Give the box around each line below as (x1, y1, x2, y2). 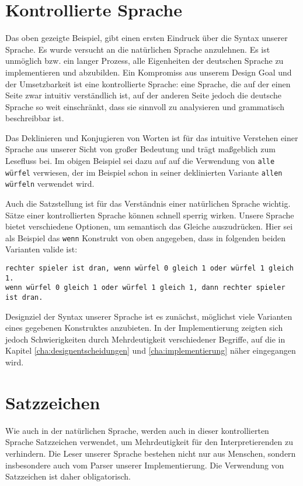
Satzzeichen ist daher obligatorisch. (5, 470, 131, 482)
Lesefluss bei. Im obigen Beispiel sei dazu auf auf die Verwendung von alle (5, 155, 275, 167)
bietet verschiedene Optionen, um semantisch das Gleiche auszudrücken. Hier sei (5, 220, 293, 232)
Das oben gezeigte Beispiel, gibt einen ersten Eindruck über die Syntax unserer (5, 32, 288, 44)
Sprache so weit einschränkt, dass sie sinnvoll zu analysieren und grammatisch (5, 100, 284, 112)
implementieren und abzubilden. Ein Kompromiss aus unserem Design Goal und (5, 66, 292, 78)
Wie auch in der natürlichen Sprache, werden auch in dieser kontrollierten (5, 424, 269, 436)
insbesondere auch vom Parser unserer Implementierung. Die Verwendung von (5, 458, 284, 471)
